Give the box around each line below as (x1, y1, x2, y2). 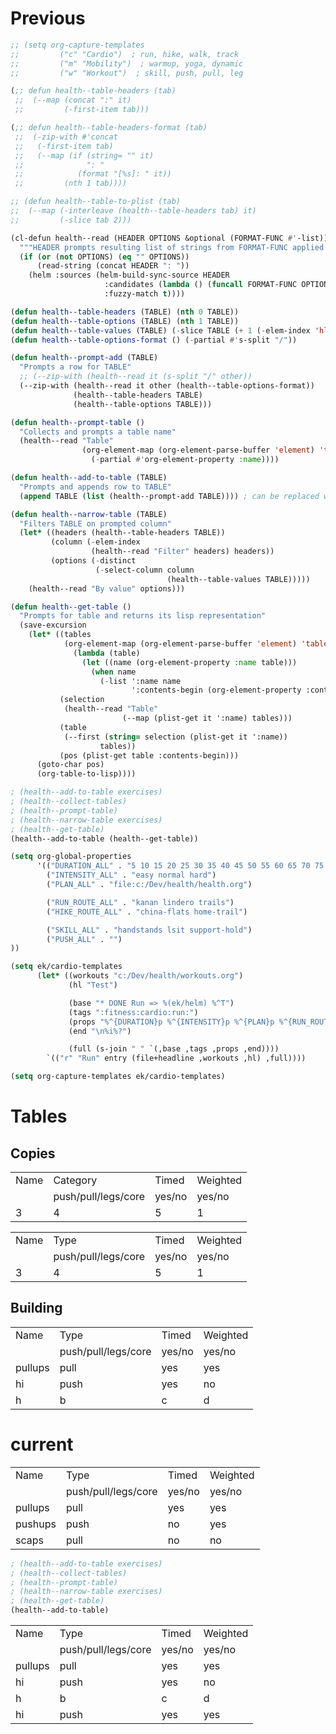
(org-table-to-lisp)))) (36, 769, 137, 779)
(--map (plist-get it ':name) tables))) (121, 713, 293, 724)
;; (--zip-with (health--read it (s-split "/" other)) (19, 372, 253, 382)
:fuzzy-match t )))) (104, 289, 186, 299)
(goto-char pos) (36, 760, 105, 770)
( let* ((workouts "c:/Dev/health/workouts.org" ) (36, 971, 244, 981)
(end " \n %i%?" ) (68, 1026, 132, 1036)
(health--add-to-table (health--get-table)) (10, 833, 199, 844)
